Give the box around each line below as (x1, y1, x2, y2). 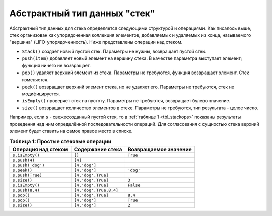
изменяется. (22, 77, 49, 83)
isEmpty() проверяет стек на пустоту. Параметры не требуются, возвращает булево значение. (22, 98, 231, 104)
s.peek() (12, 167, 33, 173)
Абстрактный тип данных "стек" (9, 8, 156, 19)
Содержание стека (74, 146, 122, 153)
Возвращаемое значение (127, 146, 192, 153)
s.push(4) (12, 157, 35, 163)
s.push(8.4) (12, 187, 40, 193)
